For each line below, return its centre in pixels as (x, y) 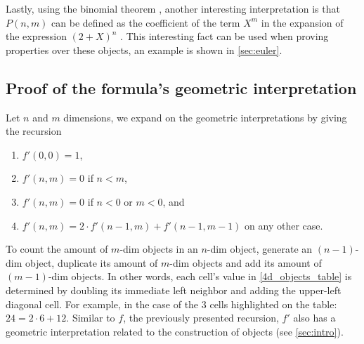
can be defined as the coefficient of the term (146, 22)
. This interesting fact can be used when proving (225, 36)
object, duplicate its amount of (91, 262)
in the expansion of (302, 22)
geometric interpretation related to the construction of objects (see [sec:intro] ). (175, 331)
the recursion (34, 131)
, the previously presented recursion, (201, 318)
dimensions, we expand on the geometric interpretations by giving (205, 117)
